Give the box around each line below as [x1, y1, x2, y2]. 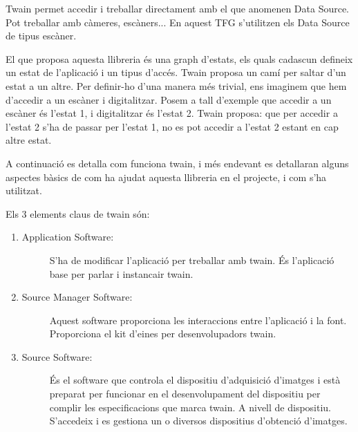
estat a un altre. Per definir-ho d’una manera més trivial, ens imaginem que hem [6, 78, 347, 93]
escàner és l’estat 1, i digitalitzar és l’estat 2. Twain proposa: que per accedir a [6, 106, 338, 120]
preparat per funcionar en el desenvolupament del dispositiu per [49, 386, 321, 401]
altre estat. [6, 133, 52, 147]
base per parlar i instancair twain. [49, 266, 194, 281]
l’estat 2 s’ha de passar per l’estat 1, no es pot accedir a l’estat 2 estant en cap [6, 119, 339, 133]
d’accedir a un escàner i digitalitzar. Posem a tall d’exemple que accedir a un [6, 92, 332, 106]
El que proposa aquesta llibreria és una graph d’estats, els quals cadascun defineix [6, 51, 353, 66]
